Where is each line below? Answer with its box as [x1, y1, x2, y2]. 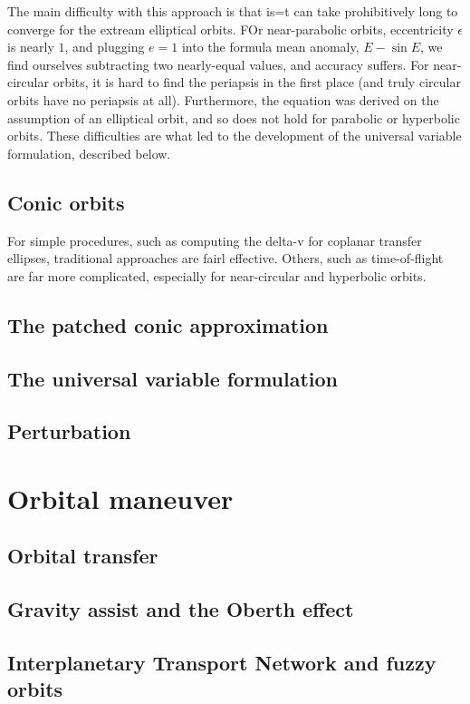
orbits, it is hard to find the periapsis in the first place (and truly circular [53, 73, 461, 92]
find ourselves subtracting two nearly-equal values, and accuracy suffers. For [7, 54, 429, 73]
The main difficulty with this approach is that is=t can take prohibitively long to [7, 2, 458, 20]
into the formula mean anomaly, [181, 37, 360, 56]
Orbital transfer [7, 542, 158, 570]
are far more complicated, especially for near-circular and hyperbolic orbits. [7, 266, 427, 285]
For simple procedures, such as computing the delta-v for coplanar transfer [7, 230, 422, 249]
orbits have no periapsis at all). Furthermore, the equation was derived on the [7, 90, 439, 109]
